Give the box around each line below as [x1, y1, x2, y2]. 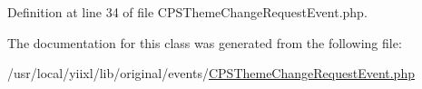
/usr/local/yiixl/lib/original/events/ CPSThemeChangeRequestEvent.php [7, 64, 415, 83]
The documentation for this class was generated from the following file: [7, 33, 402, 52]
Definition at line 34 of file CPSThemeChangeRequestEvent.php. [7, 3, 368, 21]
